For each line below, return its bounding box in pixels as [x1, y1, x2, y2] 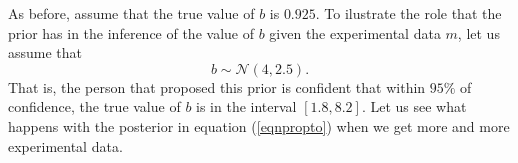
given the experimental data [269, 22, 441, 43]
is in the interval [196, 96, 297, 117]
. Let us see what [361, 96, 467, 117]
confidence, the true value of [8, 96, 181, 117]
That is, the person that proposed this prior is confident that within [8, 76, 426, 97]
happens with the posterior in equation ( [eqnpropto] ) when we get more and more [8, 115, 510, 136]
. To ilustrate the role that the [315, 3, 502, 23]
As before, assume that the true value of [8, 3, 255, 23]
